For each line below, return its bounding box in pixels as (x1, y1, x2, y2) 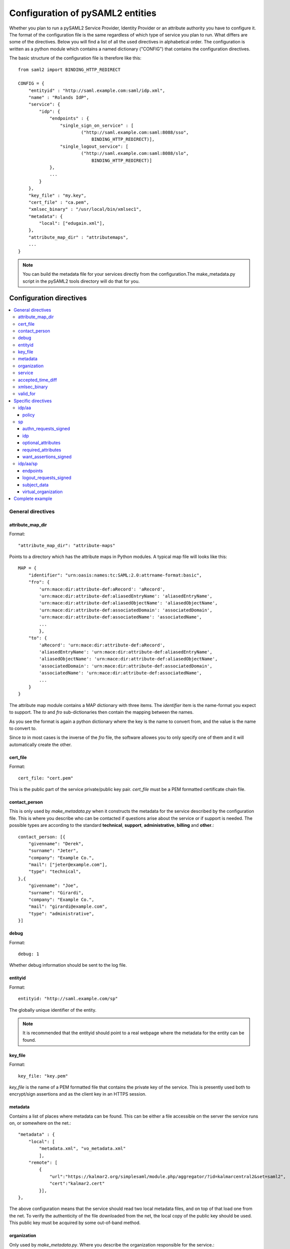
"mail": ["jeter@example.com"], (28, 862, 108, 868)
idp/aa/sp (18, 461, 38, 467)
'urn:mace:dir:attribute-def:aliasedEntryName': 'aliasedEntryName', (39, 593, 213, 599)
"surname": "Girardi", (28, 890, 84, 895)
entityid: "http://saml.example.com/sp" (18, 996, 118, 1002)
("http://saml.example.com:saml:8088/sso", (81, 130, 189, 135)
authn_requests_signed (22, 426, 70, 432)
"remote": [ (28, 1160, 58, 1166)
